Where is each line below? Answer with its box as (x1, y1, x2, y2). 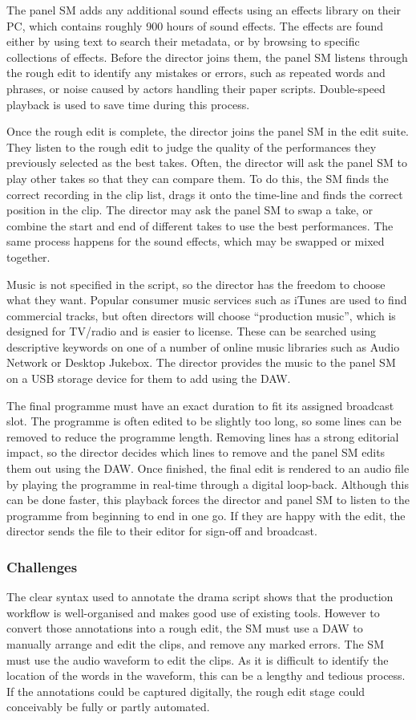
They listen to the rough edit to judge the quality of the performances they (6, 138, 377, 155)
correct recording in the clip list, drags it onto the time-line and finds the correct (6, 185, 403, 202)
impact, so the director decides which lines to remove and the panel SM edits (6, 444, 386, 461)
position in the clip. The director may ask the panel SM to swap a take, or (6, 201, 373, 218)
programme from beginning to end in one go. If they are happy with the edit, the (6, 506, 406, 523)
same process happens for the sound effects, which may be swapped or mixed (6, 233, 385, 250)
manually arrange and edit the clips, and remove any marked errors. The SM (6, 636, 384, 652)
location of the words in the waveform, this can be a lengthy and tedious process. (6, 667, 406, 684)
